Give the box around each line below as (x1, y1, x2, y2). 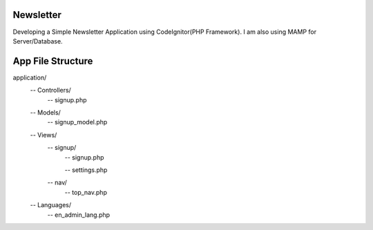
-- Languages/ (30, 201, 72, 209)
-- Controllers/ (30, 86, 72, 95)
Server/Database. (12, 37, 63, 45)
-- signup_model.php (47, 118, 108, 126)
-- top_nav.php (64, 188, 107, 196)
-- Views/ (30, 131, 57, 139)
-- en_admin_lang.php (47, 211, 111, 219)
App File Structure (12, 55, 93, 67)
